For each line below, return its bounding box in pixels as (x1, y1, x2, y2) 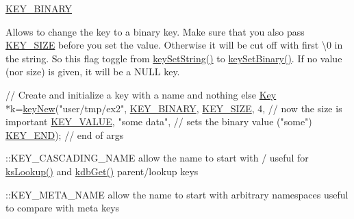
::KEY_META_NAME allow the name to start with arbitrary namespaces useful (5, 187, 349, 201)
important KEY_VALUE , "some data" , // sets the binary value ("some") (5, 114, 312, 129)
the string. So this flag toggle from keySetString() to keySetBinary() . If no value (5, 51, 342, 65)
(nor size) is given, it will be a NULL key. (5, 64, 180, 79)
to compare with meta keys (5, 201, 120, 215)
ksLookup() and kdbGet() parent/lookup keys (5, 164, 199, 178)
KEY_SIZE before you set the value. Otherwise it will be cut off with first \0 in (5, 38, 343, 52)
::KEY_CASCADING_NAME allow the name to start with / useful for (5, 151, 309, 165)
